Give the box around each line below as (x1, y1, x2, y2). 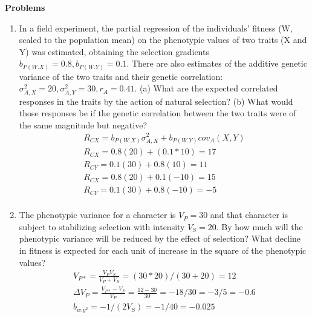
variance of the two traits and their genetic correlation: (19, 70, 223, 82)
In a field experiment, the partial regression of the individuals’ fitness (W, (19, 21, 293, 34)
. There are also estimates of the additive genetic (126, 57, 307, 70)
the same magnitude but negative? (19, 118, 148, 131)
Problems (5, 1, 45, 13)
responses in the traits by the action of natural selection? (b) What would (19, 94, 293, 107)
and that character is (210, 208, 288, 221)
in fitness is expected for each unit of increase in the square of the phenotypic (19, 243, 307, 256)
